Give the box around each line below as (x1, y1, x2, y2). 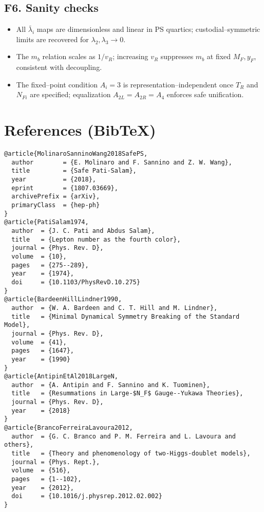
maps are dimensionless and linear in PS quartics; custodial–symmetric (36, 24, 260, 34)
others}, (4, 441, 34, 449)
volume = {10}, (11, 252, 67, 260)
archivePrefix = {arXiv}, (11, 193, 100, 200)
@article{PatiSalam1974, (4, 218, 89, 226)
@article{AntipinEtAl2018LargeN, (4, 373, 118, 380)
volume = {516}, (11, 467, 70, 474)
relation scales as (42, 51, 96, 62)
